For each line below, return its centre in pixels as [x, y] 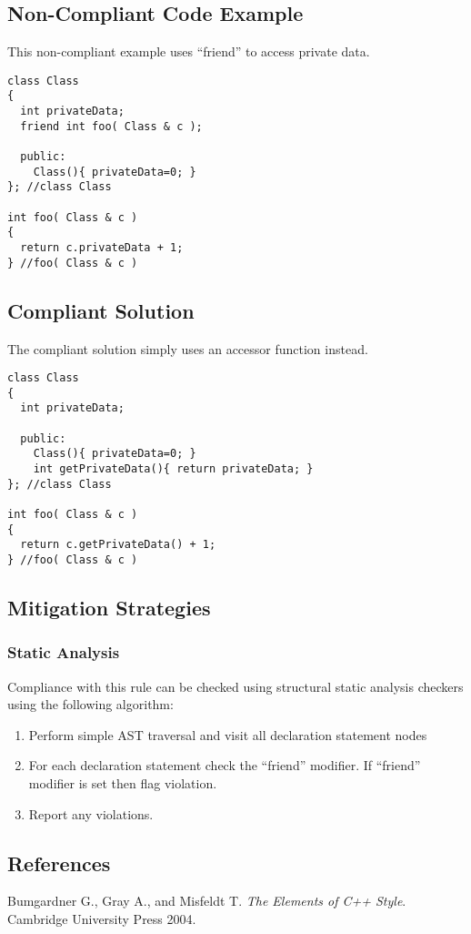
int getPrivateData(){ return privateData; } [173, 469]
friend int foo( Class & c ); [111, 126]
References [59, 863]
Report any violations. [91, 813]
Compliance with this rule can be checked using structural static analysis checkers [235, 686]
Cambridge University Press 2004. [102, 919]
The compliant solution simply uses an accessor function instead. [188, 348]
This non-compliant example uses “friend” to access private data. [189, 51]
